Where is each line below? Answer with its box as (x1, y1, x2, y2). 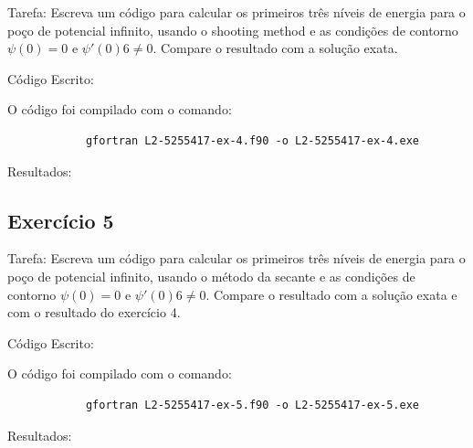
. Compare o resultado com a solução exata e (205, 284, 457, 304)
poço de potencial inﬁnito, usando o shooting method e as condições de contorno (7, 20, 458, 39)
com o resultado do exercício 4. (7, 303, 181, 322)
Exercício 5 (7, 206, 114, 234)
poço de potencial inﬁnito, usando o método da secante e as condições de (7, 266, 415, 285)
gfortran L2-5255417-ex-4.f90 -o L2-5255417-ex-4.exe (85, 133, 420, 147)
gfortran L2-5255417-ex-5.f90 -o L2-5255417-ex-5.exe (85, 398, 420, 411)
